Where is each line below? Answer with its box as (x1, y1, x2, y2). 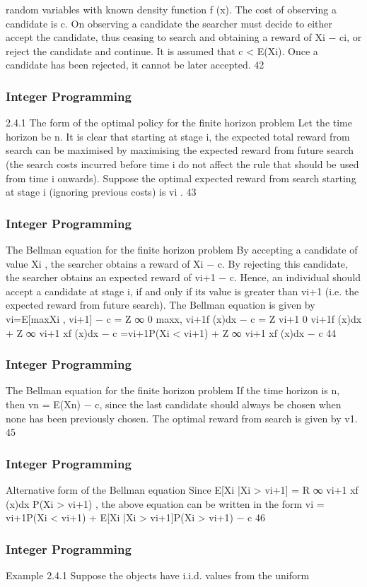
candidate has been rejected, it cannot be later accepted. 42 (6, 57, 264, 72)
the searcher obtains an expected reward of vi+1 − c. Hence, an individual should (6, 270, 361, 285)
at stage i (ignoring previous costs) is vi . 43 (6, 184, 197, 199)
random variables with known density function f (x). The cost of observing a (6, 2, 337, 16)
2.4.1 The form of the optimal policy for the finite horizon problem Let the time (6, 115, 352, 130)
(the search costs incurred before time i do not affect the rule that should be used (6, 156, 359, 171)
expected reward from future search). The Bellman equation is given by (6, 297, 315, 312)
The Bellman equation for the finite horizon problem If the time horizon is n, (6, 383, 340, 398)
